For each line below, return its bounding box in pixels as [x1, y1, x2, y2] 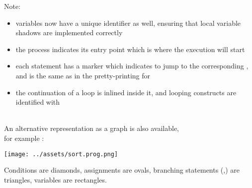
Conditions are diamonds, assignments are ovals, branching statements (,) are [4, 165, 240, 175]
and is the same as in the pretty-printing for [15, 70, 151, 80]
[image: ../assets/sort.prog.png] [4, 150, 118, 158]
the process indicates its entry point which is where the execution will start [15, 44, 245, 54]
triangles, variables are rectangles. [4, 174, 107, 185]
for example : [4, 132, 44, 143]
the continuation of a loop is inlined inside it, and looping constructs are [15, 87, 237, 97]
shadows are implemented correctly [15, 27, 123, 38]
